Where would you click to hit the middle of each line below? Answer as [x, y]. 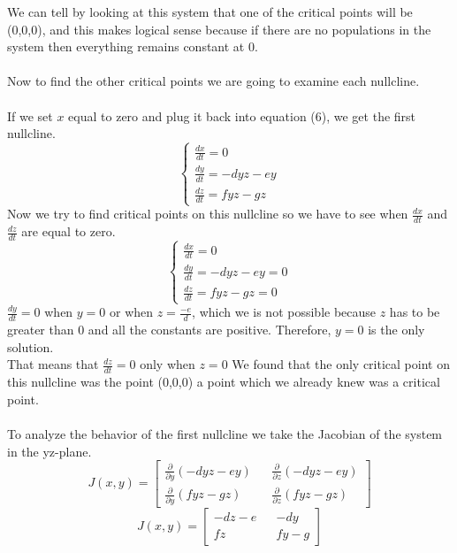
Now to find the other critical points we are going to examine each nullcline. [213, 81]
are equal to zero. [69, 231]
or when [131, 312]
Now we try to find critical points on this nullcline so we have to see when [208, 214]
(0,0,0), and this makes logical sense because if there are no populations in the [219, 29]
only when [168, 364]
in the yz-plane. [50, 451]
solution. [30, 346]
